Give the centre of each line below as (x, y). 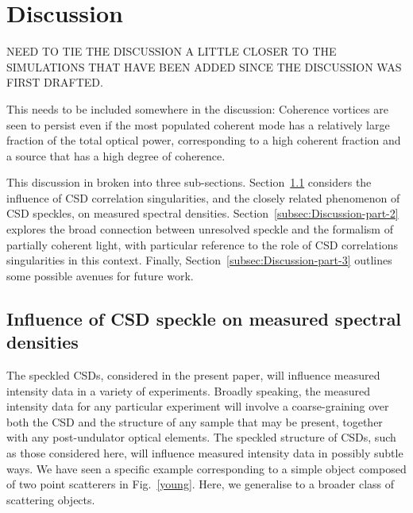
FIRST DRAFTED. (55, 82)
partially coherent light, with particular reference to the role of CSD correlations (202, 244)
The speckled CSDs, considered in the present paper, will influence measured (193, 375)
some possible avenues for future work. (100, 275)
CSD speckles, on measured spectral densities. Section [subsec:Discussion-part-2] (203, 213)
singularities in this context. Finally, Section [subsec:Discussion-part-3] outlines (199, 260)
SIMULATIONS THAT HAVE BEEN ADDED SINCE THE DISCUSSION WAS (204, 66)
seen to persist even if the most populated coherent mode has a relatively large (198, 124)
